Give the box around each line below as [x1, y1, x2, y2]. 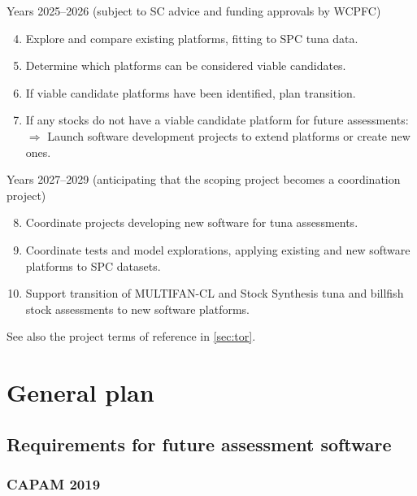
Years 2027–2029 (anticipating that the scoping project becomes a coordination [7, 171, 401, 188]
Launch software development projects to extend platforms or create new [47, 127, 410, 144]
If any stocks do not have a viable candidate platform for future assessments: [25, 111, 409, 128]
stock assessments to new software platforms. [25, 300, 250, 317]
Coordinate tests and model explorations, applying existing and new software [25, 241, 410, 258]
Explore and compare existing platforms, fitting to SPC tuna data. [25, 29, 358, 46]
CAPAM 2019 [7, 473, 101, 494]
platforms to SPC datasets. [25, 257, 161, 274]
